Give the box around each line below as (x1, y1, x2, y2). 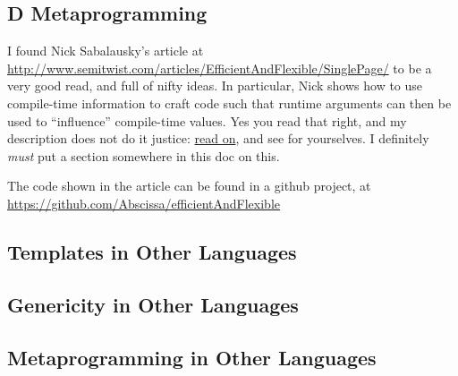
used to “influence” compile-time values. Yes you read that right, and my (7, 111, 407, 130)
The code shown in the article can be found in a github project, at (7, 176, 371, 195)
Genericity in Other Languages (7, 290, 299, 318)
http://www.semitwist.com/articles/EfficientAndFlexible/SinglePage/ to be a (7, 58, 432, 77)
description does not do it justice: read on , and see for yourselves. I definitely (7, 129, 429, 148)
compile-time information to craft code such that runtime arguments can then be (7, 93, 452, 112)
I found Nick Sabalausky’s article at (7, 41, 204, 60)
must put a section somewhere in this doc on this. (7, 146, 280, 165)
